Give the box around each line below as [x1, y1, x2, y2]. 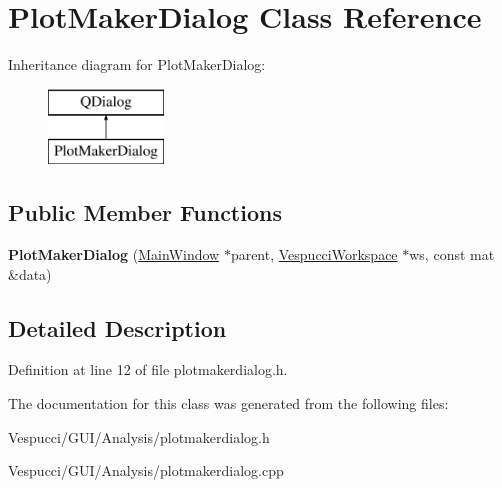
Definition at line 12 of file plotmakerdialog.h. [8, 359, 288, 380]
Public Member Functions [8, 197, 282, 228]
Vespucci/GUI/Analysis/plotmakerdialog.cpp [8, 460, 284, 481]
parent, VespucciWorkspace [230, 244, 398, 265]
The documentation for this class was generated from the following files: [8, 393, 449, 414]
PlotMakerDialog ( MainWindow [8, 244, 220, 265]
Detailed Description [8, 312, 227, 343]
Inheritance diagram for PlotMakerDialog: [8, 54, 266, 75]
